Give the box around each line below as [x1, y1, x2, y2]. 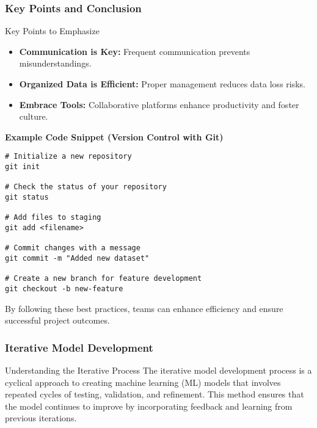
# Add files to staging [5, 213, 101, 222]
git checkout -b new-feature [5, 284, 123, 293]
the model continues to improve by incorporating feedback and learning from [5, 399, 293, 412]
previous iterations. [5, 412, 77, 424]
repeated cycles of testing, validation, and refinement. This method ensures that [5, 388, 304, 401]
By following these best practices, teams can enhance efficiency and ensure [5, 302, 283, 314]
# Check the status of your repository [5, 183, 167, 192]
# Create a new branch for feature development [5, 274, 202, 283]
